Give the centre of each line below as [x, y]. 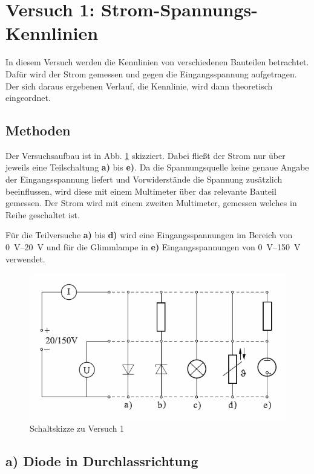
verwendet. [25, 258]
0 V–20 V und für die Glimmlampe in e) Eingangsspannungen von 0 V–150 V [153, 247]
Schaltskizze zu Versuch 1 [77, 428]
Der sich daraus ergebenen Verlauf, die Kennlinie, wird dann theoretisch [139, 86]
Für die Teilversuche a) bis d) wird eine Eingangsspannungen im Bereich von [149, 235]
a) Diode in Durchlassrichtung [102, 460]
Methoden [38, 130]
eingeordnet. [28, 98]
